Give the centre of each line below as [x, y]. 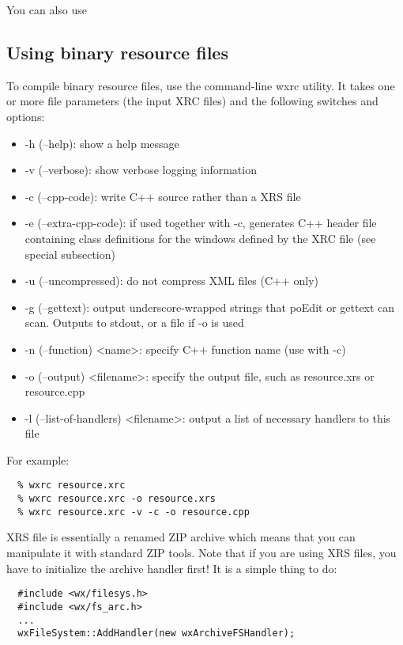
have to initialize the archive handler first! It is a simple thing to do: [172, 568]
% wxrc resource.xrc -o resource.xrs [117, 499]
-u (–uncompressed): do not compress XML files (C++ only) [172, 281]
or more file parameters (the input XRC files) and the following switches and [192, 101]
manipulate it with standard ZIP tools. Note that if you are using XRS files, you [201, 553]
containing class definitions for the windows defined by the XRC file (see [200, 238]
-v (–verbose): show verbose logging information [141, 170]
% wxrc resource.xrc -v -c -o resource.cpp [134, 512]
